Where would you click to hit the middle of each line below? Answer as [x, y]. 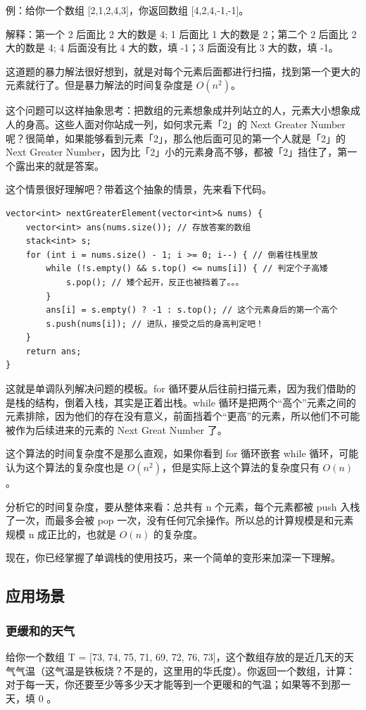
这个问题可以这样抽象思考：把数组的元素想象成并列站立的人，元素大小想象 [178, 110]
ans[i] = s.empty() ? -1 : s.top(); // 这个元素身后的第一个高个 [192, 310]
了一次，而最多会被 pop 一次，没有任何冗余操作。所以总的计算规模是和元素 [180, 520]
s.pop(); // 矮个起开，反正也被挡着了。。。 [155, 282]
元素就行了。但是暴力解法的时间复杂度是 [99, 85]
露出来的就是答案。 [59, 165]
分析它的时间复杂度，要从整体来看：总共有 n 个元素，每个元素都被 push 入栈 [183, 506]
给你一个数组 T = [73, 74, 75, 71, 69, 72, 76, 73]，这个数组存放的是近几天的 [175, 656]
